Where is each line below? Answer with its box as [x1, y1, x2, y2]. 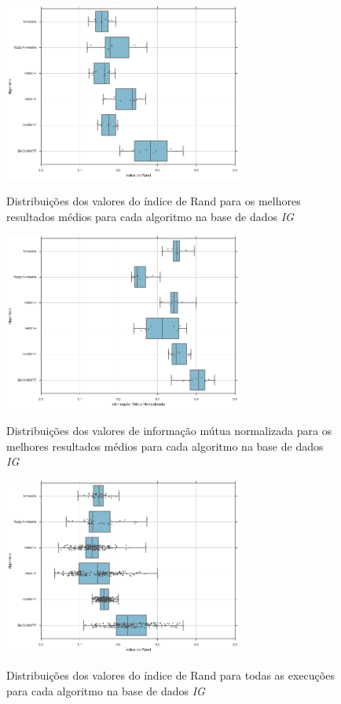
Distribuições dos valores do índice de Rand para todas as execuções [6, 667, 335, 684]
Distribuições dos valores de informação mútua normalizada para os [6, 422, 332, 439]
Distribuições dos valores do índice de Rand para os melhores [6, 193, 301, 209]
